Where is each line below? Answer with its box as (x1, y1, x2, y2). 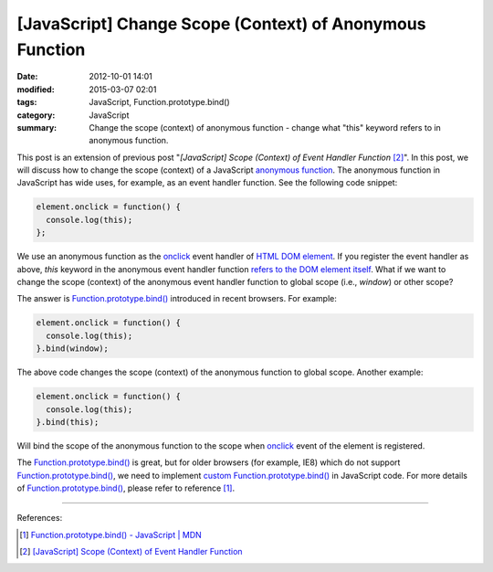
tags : (16, 97, 37, 108)
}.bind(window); (36, 344, 110, 354)
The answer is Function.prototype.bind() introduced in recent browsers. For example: (16, 293, 337, 304)
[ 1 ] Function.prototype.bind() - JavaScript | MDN (19, 529, 203, 540)
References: (16, 513, 63, 524)
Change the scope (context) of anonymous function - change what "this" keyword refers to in (89, 122, 442, 132)
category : (16, 110, 56, 121)
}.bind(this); (36, 417, 100, 427)
